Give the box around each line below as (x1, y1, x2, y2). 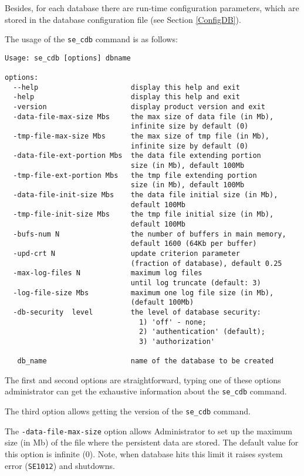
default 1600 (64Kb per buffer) (130, 239, 257, 248)
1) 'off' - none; (139, 318, 207, 326)
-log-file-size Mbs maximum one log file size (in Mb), (13, 288, 274, 297)
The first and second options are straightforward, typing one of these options (5, 373, 281, 386)
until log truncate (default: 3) (130, 278, 261, 287)
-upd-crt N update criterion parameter (13, 249, 240, 258)
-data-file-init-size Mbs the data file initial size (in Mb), (13, 191, 278, 200)
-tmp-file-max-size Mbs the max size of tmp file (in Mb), (13, 132, 270, 141)
